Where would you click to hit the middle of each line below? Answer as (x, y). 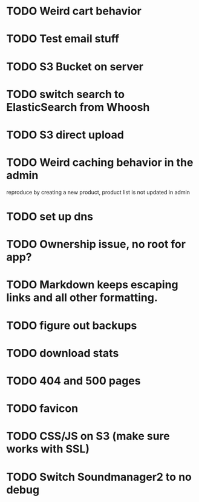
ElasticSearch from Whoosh (78, 107)
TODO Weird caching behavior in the (100, 163)
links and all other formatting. (82, 298)
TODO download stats (63, 353)
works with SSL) (48, 449)
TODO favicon (42, 408)
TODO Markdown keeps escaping (92, 285)
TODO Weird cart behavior (74, 11)
